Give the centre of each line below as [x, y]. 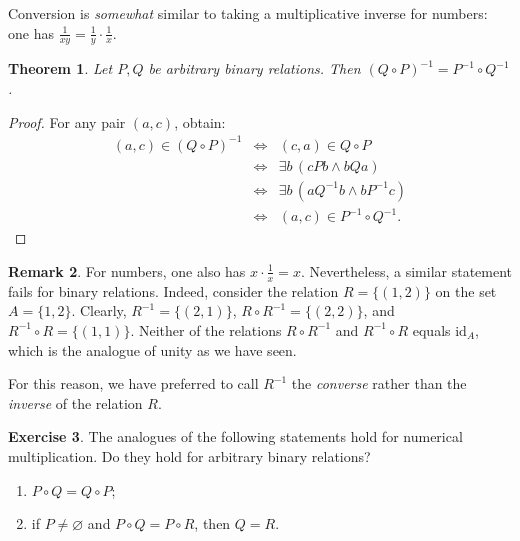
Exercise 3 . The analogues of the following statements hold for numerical [235, 436]
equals [431, 329]
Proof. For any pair [67, 121]
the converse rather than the [379, 383]
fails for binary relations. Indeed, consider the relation [173, 290]
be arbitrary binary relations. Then [254, 68]
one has [31, 32]
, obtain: [200, 121]
